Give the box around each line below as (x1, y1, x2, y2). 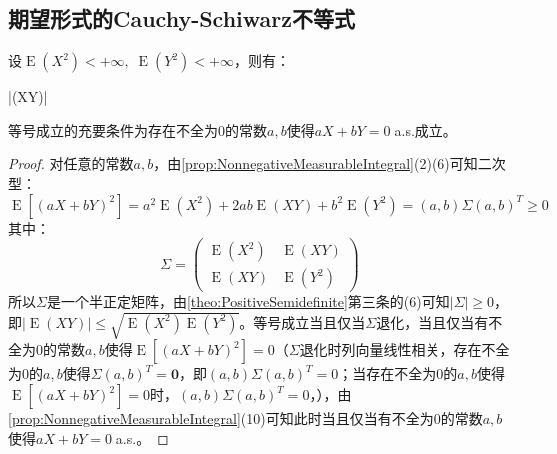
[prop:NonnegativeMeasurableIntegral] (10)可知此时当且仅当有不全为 (8, 408, 434, 429)
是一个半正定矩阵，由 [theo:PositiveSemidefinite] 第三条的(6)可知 (46, 291, 450, 312)
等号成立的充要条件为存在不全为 (8, 119, 218, 140)
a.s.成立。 (394, 119, 457, 140)
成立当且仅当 (281, 311, 366, 332)
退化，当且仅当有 (376, 311, 489, 332)
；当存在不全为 (338, 363, 437, 384)
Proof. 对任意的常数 (8, 153, 134, 174)
